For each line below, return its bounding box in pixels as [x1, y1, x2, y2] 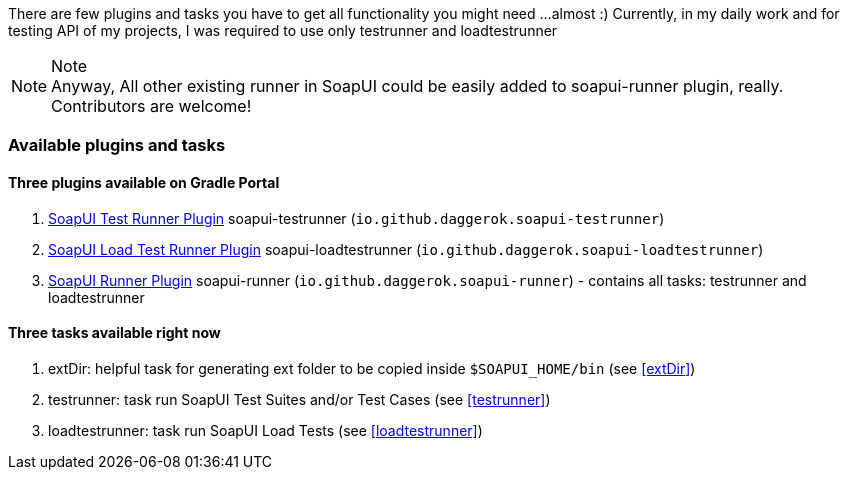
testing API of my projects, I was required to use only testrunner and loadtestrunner [8, 22, 558, 39]
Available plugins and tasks [8, 135, 226, 156]
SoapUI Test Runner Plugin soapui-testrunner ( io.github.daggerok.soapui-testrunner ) [48, 209, 665, 227]
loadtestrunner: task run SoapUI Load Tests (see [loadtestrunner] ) [48, 421, 483, 439]
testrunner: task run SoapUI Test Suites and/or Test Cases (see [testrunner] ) [48, 390, 551, 408]
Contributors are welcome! [51, 96, 252, 116]
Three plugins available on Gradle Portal [8, 173, 280, 191]
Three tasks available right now [8, 324, 221, 342]
